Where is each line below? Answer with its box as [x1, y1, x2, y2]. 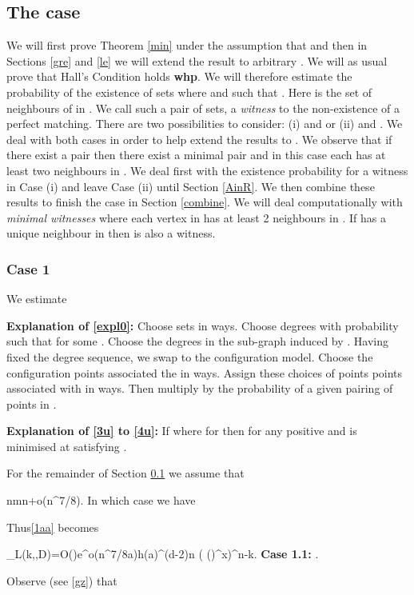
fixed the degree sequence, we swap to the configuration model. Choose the [6, 348, 373, 365]
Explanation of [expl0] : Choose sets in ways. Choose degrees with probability [6, 317, 399, 333]
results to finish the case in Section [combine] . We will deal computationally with [6, 194, 403, 210]
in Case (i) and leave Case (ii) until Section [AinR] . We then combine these [6, 178, 375, 194]
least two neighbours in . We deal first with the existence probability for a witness [6, 162, 408, 178]
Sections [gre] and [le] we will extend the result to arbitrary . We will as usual [6, 52, 388, 69]
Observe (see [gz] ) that [6, 572, 117, 589]
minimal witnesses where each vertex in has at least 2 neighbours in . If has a [6, 209, 386, 226]
